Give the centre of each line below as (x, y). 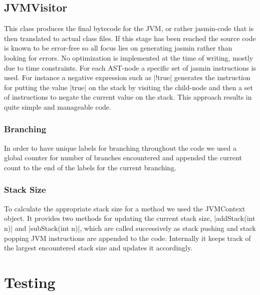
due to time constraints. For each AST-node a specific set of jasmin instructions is (130, 67)
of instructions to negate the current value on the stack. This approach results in (128, 97)
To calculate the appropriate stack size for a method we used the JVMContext (125, 208)
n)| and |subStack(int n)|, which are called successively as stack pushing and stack (130, 228)
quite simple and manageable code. (58, 106)
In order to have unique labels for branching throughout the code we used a (120, 147)
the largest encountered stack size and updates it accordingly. (98, 248)
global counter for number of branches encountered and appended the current (123, 158)
